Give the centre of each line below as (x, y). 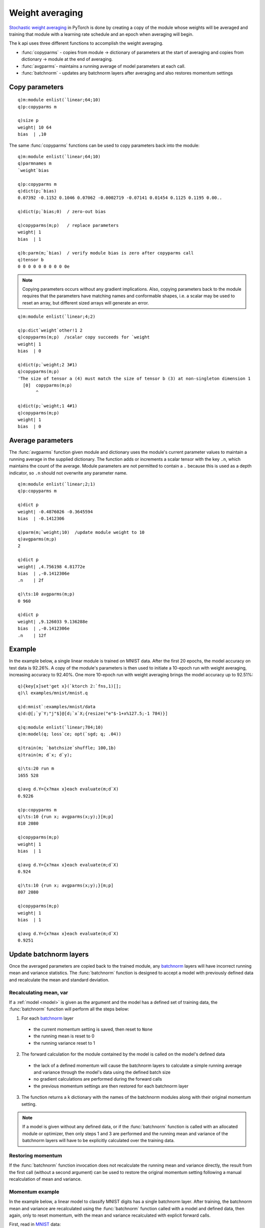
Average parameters (41, 440)
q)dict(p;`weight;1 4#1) (48, 406)
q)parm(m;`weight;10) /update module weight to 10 (81, 532)
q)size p (28, 121)
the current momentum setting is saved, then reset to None (93, 1030)
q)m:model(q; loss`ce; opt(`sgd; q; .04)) (70, 734)
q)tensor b (31, 260)
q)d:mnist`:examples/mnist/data (57, 707)
